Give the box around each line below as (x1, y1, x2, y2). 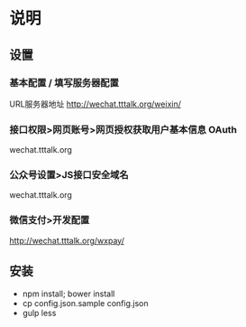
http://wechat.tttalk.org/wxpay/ (9, 235, 124, 246)
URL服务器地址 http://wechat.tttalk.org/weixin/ (9, 98, 182, 109)
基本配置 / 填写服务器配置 (9, 76, 120, 89)
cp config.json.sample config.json (22, 297, 149, 308)
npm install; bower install (22, 288, 115, 299)
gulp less (22, 307, 57, 318)
